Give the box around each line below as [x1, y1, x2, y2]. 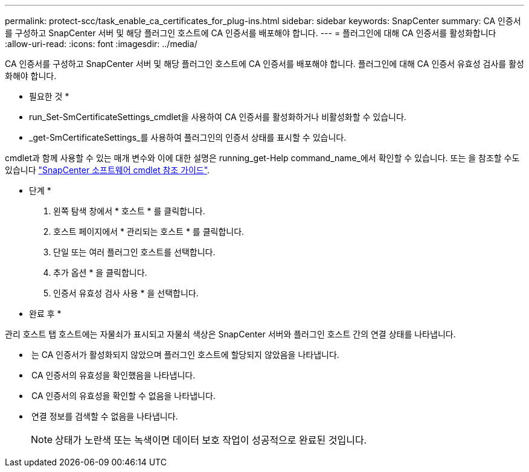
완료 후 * [29, 308, 62, 319]
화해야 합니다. [5, 71, 57, 81]
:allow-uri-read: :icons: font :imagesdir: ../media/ [5, 39, 197, 49]
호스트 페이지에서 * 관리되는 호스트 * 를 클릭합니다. [53, 226, 245, 237]
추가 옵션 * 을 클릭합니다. [53, 267, 147, 278]
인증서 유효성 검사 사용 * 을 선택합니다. [53, 288, 199, 298]
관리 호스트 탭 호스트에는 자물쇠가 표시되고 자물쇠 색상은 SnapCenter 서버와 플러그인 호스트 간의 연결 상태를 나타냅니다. [5, 329, 456, 339]
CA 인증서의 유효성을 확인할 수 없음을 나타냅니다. [31, 391, 216, 401]
